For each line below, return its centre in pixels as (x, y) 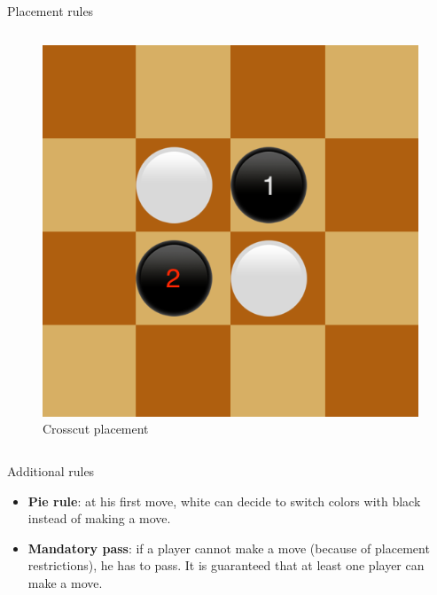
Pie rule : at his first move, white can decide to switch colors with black (224, 501)
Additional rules (51, 471)
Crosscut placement (96, 429)
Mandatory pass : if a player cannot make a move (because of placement (229, 548)
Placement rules (51, 11)
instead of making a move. (99, 518)
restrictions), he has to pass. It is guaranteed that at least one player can (226, 565)
